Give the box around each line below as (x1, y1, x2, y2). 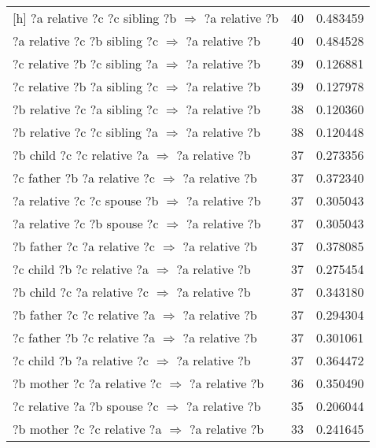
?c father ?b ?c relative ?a (13, 328, 155, 346)
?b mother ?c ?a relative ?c (13, 374, 162, 392)
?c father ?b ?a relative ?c (13, 168, 155, 187)
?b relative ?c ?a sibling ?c (13, 100, 158, 118)
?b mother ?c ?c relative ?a (13, 420, 162, 438)
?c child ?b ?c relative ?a (13, 260, 149, 278)
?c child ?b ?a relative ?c (13, 351, 149, 369)
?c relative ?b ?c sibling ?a (13, 54, 158, 72)
